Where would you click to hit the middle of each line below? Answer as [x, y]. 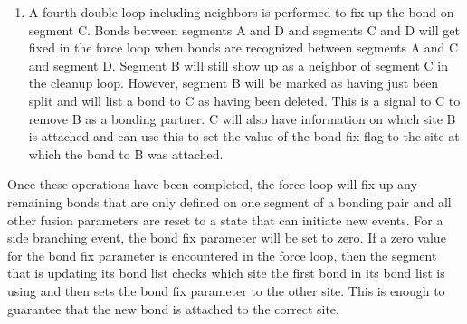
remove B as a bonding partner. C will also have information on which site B [242, 118]
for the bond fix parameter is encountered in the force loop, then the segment [222, 255]
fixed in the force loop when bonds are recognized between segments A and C [243, 48]
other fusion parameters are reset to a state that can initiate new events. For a [225, 219]
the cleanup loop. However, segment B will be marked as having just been [233, 83]
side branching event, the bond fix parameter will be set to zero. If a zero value [227, 238]
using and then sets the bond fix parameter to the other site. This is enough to [226, 290]
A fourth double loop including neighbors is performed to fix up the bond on [241, 12]
